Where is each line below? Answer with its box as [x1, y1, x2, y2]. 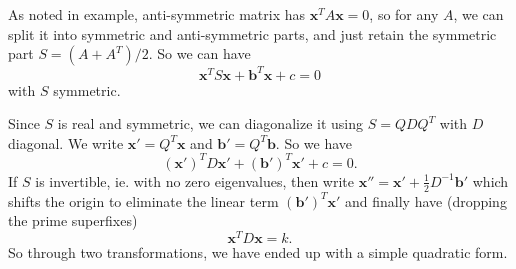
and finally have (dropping [345, 190, 507, 211]
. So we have [275, 132, 353, 153]
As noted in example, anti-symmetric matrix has [8, 4, 306, 24]
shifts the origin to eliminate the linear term [8, 190, 279, 211]
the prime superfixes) [8, 210, 138, 231]
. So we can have [148, 43, 251, 64]
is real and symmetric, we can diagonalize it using [57, 113, 363, 134]
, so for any [369, 4, 439, 24]
